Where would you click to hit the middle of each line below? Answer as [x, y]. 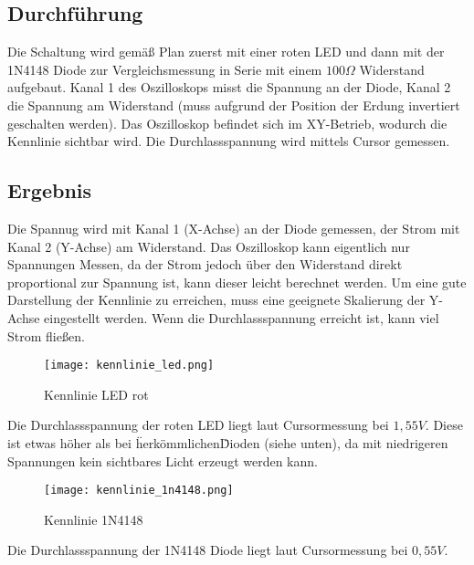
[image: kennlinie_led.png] [129, 366]
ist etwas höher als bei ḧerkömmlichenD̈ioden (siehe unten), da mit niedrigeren [228, 442]
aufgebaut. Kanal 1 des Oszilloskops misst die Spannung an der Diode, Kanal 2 [229, 87]
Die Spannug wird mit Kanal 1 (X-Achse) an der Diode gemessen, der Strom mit [234, 228]
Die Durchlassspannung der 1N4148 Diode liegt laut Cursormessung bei [208, 550]
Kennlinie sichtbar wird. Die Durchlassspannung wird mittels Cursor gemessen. [229, 141]
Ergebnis [50, 190]
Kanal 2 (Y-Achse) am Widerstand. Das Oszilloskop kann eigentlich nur [209, 246]
